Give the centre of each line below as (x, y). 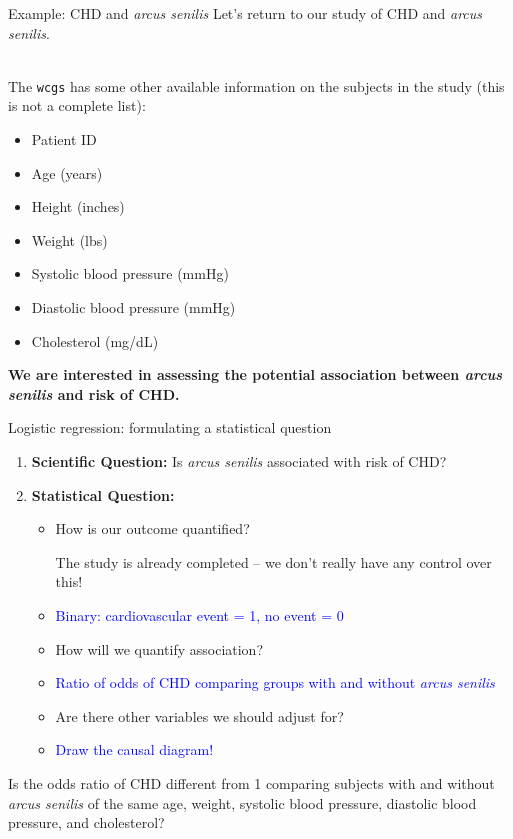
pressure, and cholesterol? (86, 822)
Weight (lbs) (69, 239)
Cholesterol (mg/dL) (95, 340)
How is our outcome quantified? (152, 528)
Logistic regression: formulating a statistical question (170, 427)
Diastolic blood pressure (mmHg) (133, 307)
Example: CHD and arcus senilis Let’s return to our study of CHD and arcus (245, 13)
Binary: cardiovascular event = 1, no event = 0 (199, 614)
